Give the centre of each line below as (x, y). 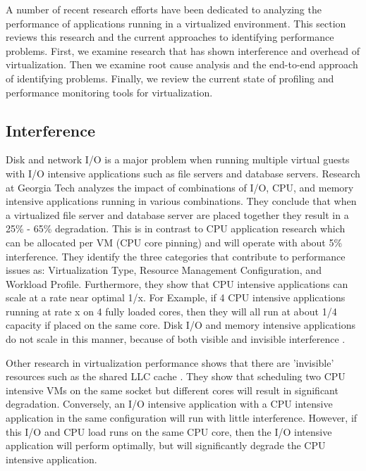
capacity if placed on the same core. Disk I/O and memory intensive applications (181, 325)
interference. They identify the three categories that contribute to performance (176, 256)
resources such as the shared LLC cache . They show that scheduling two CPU (176, 376)
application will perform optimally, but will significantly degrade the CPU (166, 445)
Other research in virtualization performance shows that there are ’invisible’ (170, 362)
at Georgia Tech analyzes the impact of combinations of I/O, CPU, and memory (180, 187)
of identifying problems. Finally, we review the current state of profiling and (170, 78)
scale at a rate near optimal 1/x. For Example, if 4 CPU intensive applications (176, 297)
